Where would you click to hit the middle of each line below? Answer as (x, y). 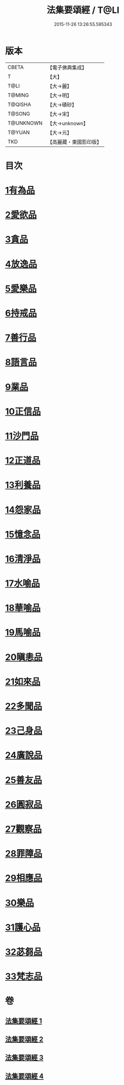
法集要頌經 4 (24, 1076)
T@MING (18, 95)
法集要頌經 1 (24, 1021)
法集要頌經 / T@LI (83, 10)
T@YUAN (19, 132)
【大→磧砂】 (62, 105)
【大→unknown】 (68, 123)
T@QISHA (19, 104)
